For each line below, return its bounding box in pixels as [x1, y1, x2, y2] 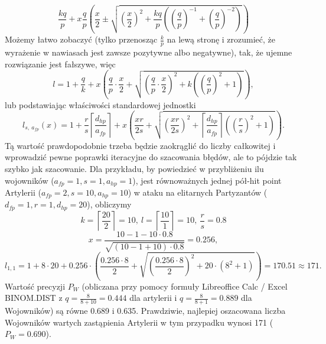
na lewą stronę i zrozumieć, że [167, 33, 276, 46]
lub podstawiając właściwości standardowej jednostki [5, 98, 196, 111]
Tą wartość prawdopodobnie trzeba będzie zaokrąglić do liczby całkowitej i [5, 139, 276, 151]
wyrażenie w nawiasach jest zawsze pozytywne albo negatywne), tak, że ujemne [5, 46, 292, 59]
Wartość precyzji [5, 280, 66, 292]
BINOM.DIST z [5, 291, 63, 304]
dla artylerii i [129, 291, 177, 304]
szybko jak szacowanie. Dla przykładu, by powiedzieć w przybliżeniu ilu [5, 162, 264, 174]
